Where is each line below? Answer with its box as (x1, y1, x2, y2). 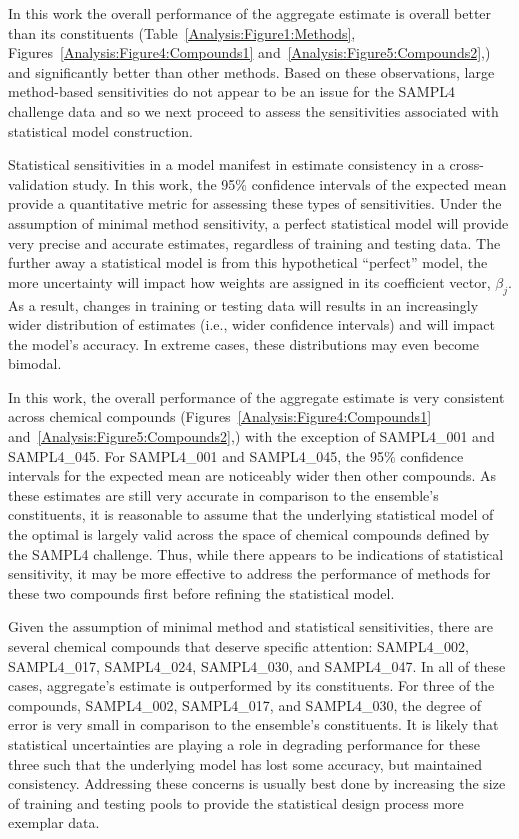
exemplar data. (8, 812, 100, 833)
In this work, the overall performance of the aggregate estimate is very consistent (8, 386, 505, 407)
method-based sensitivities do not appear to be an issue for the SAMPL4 (8, 81, 455, 102)
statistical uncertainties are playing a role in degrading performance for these (8, 733, 480, 754)
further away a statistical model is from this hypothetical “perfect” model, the (8, 252, 488, 273)
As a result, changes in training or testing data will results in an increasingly (8, 294, 479, 315)
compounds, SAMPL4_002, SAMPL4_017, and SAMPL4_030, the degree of (8, 694, 482, 715)
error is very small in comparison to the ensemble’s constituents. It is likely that (8, 714, 499, 735)
